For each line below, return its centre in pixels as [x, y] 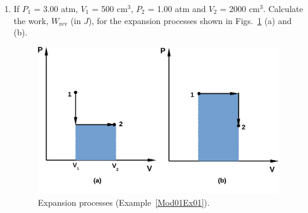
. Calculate [283, 8]
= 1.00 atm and [177, 8]
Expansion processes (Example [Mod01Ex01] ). [124, 202]
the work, [31, 20]
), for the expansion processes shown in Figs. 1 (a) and [190, 20]
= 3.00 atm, [56, 8]
